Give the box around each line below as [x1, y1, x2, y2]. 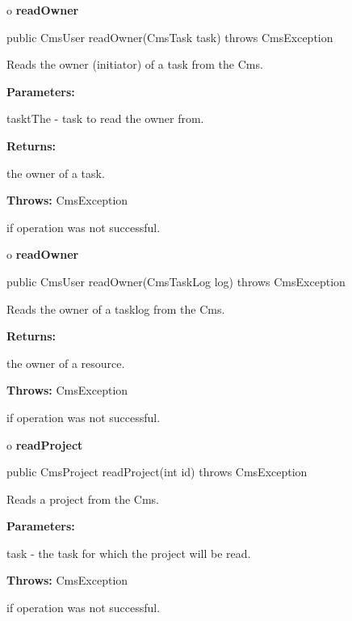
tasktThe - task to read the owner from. [6, 110, 204, 127]
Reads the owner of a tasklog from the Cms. [6, 300, 225, 317]
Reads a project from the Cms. [6, 490, 160, 507]
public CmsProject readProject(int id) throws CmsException [6, 463, 308, 480]
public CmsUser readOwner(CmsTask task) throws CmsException [6, 28, 333, 45]
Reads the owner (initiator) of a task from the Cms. [6, 56, 263, 73]
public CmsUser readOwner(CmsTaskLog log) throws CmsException [6, 272, 346, 289]
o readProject [6, 436, 83, 453]
